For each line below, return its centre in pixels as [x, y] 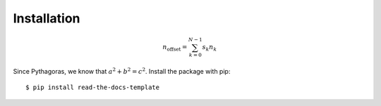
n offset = [175, 48]
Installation [47, 18]
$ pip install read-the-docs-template [93, 87]
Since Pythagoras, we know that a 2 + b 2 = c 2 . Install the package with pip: [122, 71]
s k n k [210, 48]
